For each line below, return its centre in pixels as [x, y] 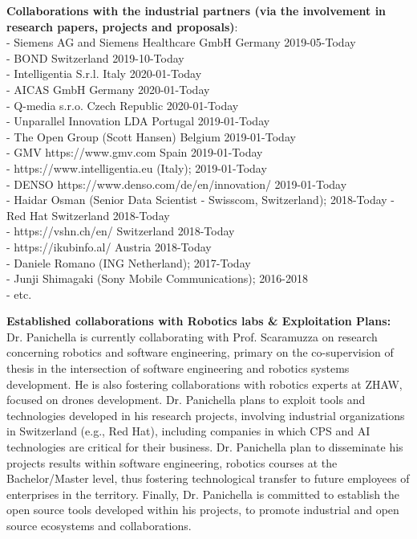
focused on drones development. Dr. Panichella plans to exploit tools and [186, 400]
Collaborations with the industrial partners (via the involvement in [196, 10]
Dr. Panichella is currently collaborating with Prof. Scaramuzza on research [192, 336]
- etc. [19, 294]
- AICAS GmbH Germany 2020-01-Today [108, 89]
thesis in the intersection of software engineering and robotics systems [178, 368]
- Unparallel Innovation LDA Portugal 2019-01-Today [138, 121]
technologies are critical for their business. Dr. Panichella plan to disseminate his [205, 447]
